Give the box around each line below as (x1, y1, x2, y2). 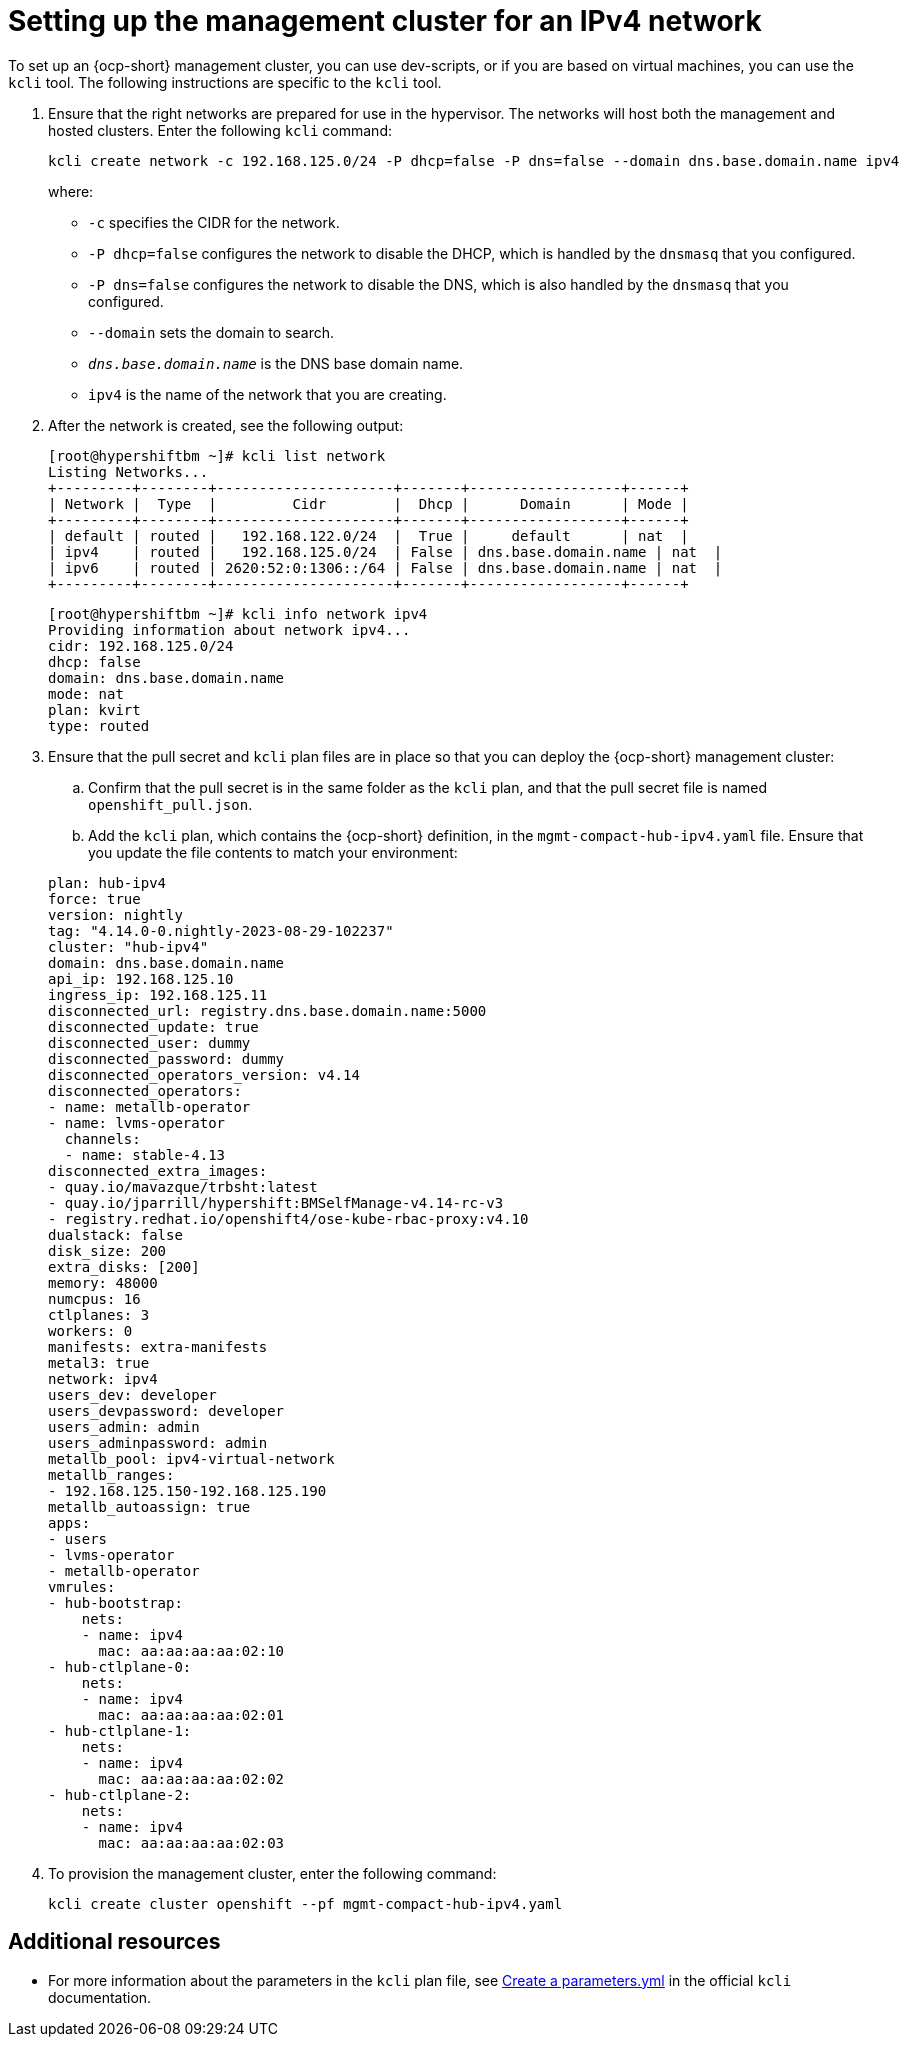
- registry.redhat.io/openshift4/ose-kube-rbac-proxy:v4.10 (48, 1210, 529, 1227)
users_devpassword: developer (48, 1402, 285, 1419)
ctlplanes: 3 (48, 1306, 150, 1323)
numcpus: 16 (48, 1290, 141, 1307)
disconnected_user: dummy (48, 1034, 251, 1051)
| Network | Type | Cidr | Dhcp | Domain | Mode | (48, 495, 689, 512)
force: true (48, 890, 141, 907)
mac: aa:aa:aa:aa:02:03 (98, 1834, 285, 1851)
